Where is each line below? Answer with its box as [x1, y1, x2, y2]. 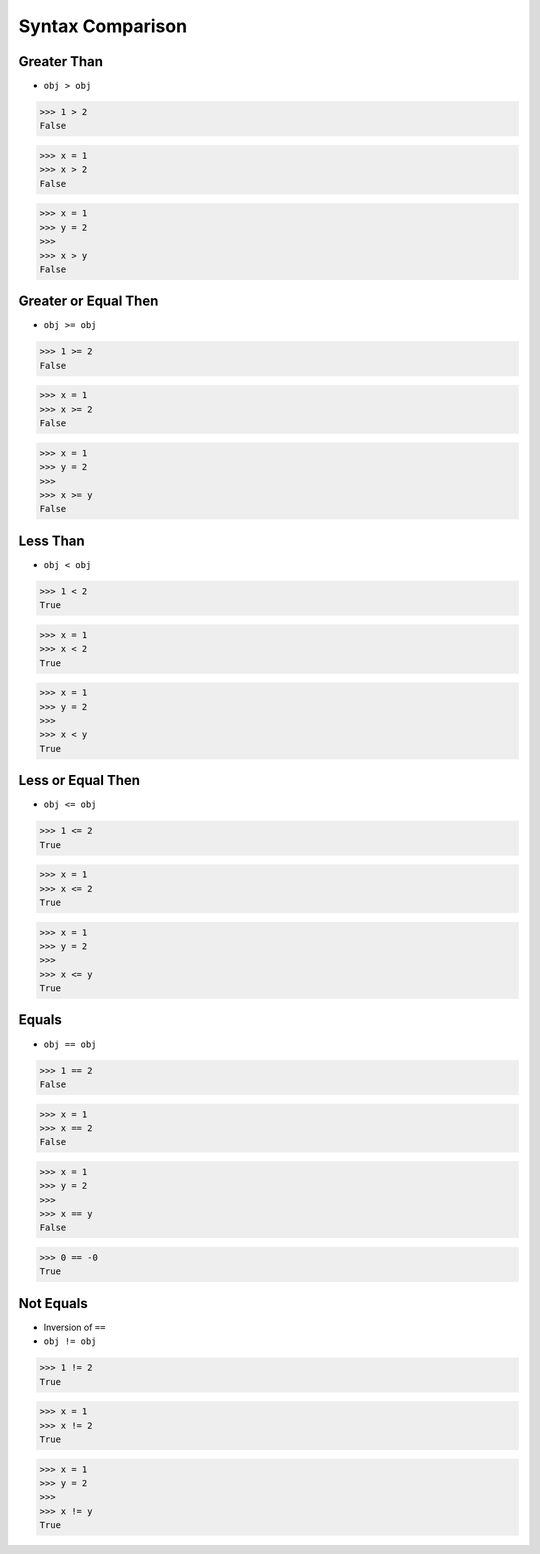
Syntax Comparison [18, 15, 188, 37]
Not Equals [18, 1295, 89, 1312]
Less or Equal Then [18, 772, 140, 789]
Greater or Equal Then [18, 293, 159, 310]
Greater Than [18, 53, 104, 70]
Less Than [18, 532, 85, 549]
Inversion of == [43, 1321, 106, 1333]
